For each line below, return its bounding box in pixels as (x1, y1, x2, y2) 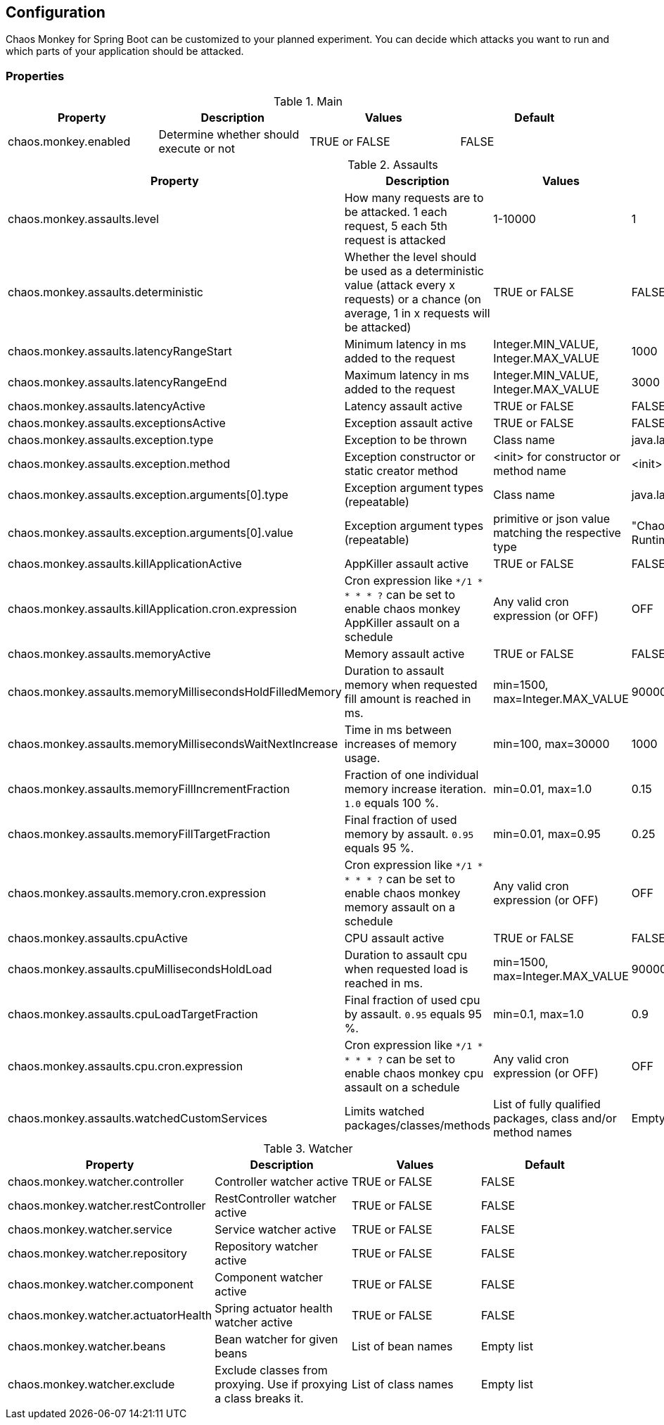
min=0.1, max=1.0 (493, 1007, 585, 1022)
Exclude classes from (215, 1363, 328, 1378)
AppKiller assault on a (344, 616, 460, 631)
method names (493, 1125, 573, 1140)
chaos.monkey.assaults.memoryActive (8, 647, 211, 661)
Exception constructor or (344, 450, 475, 464)
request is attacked (344, 233, 446, 248)
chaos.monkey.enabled (8, 134, 131, 149)
